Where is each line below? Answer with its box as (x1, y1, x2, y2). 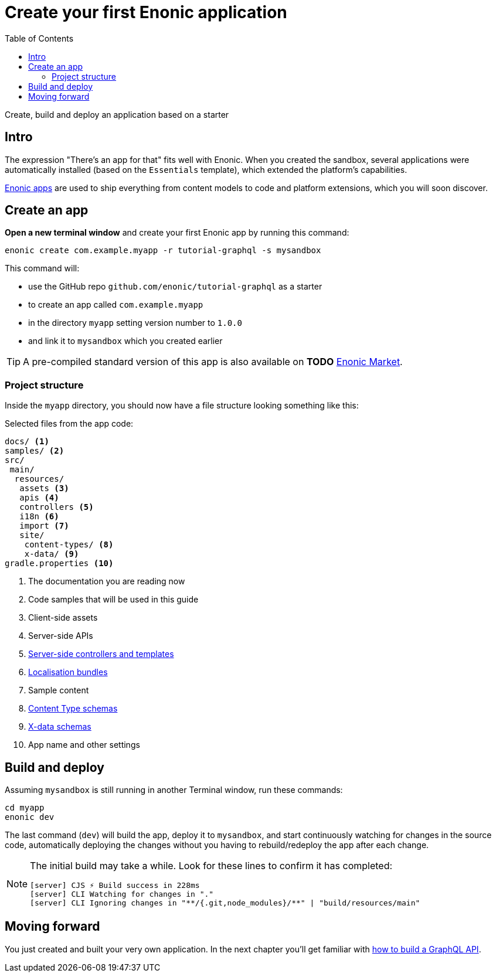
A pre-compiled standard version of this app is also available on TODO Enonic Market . (23, 356, 403, 368)
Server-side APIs (28, 631, 93, 641)
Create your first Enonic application (5, 2, 287, 22)
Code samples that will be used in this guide (28, 594, 199, 605)
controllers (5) (19, 502, 94, 512)
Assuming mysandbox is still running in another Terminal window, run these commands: (5, 785, 343, 795)
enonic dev (5, 812, 55, 822)
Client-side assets (28, 612, 98, 623)
